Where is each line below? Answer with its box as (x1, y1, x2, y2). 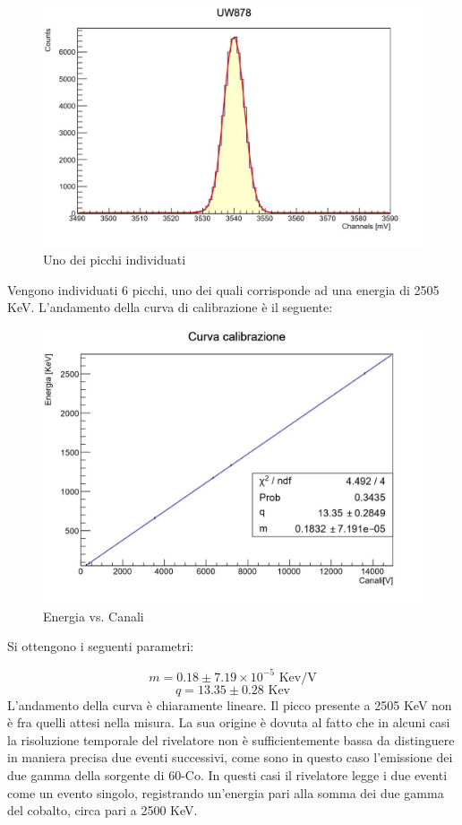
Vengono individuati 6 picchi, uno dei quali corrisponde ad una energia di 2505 (7, 280, 440, 299)
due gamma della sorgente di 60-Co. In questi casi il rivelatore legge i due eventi (7, 765, 448, 784)
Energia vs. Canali (43, 606, 144, 625)
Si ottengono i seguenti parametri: (7, 637, 194, 656)
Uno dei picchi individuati (43, 250, 186, 269)
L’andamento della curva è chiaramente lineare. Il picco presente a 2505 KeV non (7, 695, 452, 714)
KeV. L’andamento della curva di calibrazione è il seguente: (7, 298, 333, 317)
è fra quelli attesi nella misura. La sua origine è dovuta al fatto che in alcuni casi (7, 713, 450, 732)
